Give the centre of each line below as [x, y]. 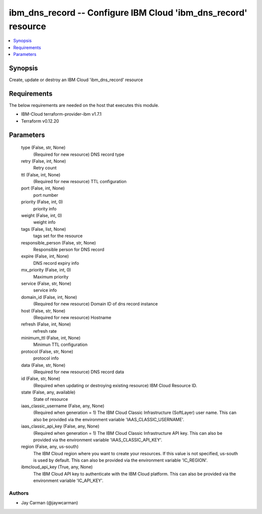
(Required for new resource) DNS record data [79, 372]
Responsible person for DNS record [69, 249]
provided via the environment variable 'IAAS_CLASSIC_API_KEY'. [98, 440]
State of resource [51, 399]
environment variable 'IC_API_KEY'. [68, 480]
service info [45, 290]
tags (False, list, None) [44, 229]
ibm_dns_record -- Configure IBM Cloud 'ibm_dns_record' [128, 13]
